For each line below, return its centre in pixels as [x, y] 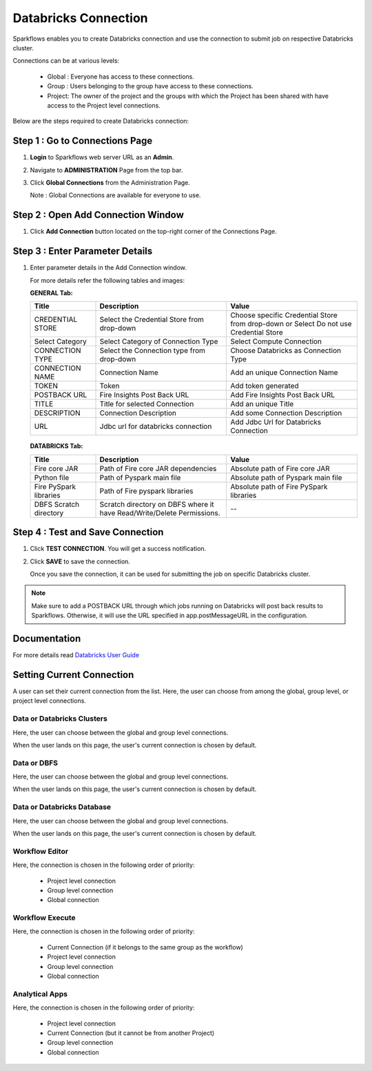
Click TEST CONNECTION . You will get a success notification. [118, 549]
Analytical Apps [40, 994]
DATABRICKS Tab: [56, 446]
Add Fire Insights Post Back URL [283, 395]
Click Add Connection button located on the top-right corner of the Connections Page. [153, 232]
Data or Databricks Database [62, 807]
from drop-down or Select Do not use [291, 324]
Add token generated [265, 386]
